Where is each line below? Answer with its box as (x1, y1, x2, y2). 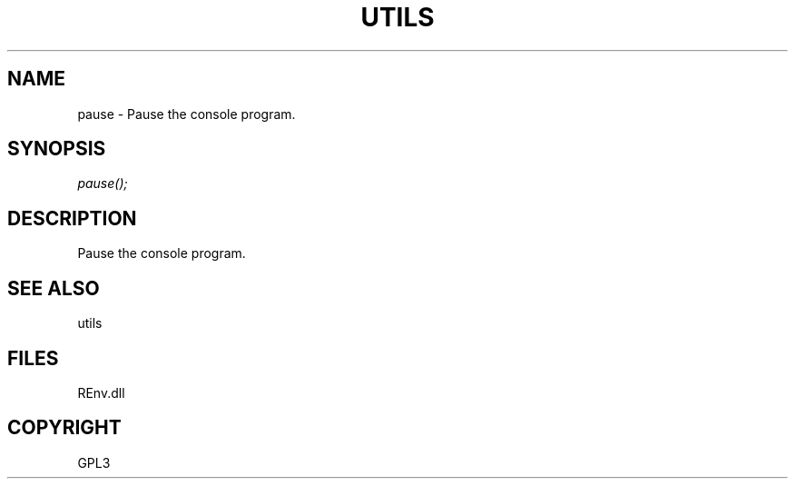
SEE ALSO (7, 276, 100, 300)
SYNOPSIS (7, 137, 106, 161)
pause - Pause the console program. (77, 105, 296, 122)
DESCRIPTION (7, 206, 137, 230)
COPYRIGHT (7, 416, 122, 440)
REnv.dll (77, 384, 125, 401)
